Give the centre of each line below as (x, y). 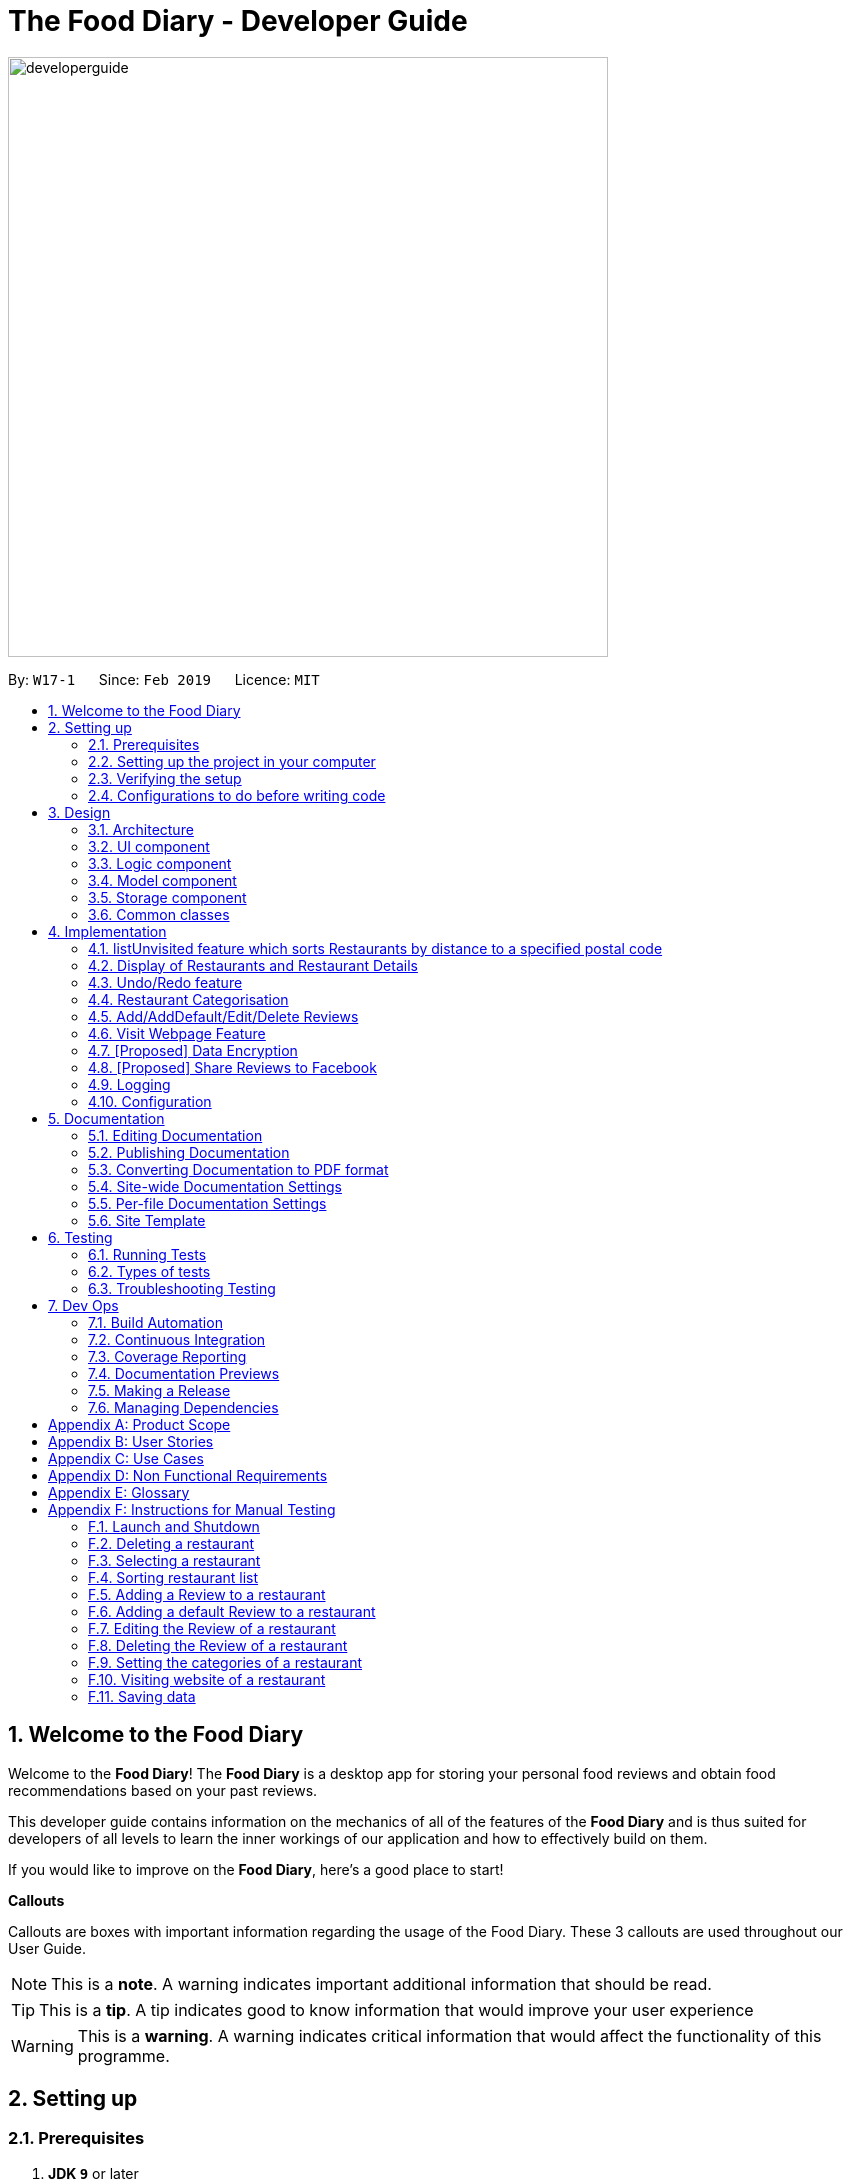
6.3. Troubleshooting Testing (182, 1288)
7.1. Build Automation (155, 1322)
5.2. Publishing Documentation (189, 1152)
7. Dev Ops (83, 1305)
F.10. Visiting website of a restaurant (207, 1679)
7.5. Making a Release (159, 1390)
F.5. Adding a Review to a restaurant (207, 1594)
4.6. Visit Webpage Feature (177, 1033)
